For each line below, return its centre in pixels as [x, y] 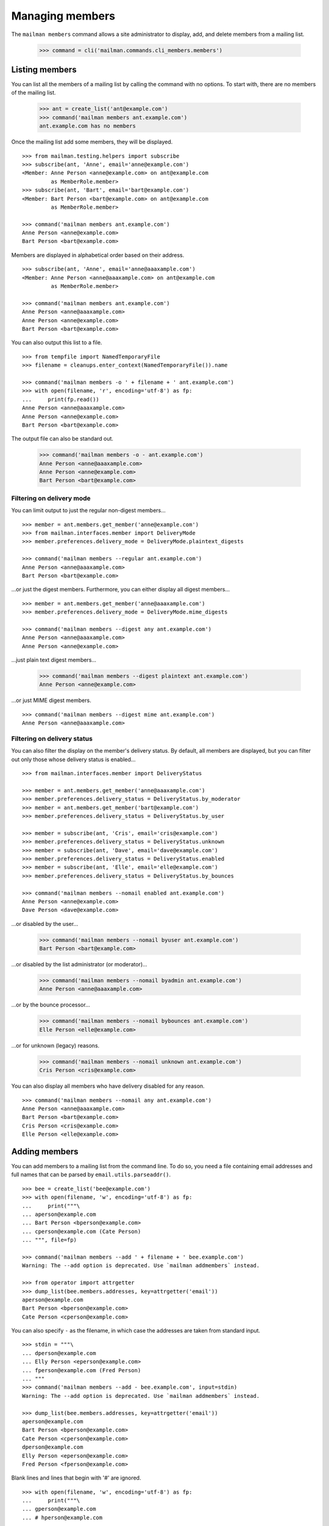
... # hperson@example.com [62, 1517]
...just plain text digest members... [54, 660]
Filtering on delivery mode [51, 498]
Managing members [63, 16]
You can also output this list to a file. [57, 342]
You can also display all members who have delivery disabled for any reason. [108, 1086]
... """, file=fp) [50, 1240]
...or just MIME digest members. [51, 700]
